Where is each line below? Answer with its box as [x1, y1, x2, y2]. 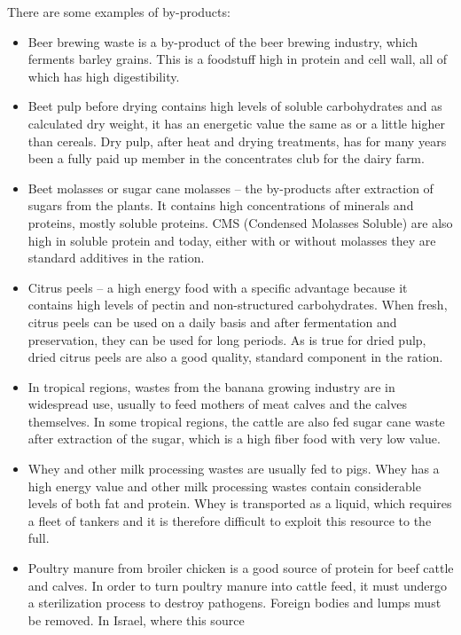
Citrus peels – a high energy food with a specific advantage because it [27, 278, 408, 296]
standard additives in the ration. [27, 248, 205, 267]
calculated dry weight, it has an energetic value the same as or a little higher [27, 114, 445, 132]
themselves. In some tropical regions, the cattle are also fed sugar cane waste [27, 412, 445, 430]
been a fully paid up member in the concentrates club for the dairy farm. [27, 149, 425, 168]
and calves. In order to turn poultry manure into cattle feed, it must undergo [27, 576, 447, 594]
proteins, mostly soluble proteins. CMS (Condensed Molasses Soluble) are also [27, 213, 453, 231]
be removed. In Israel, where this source [27, 610, 245, 629]
